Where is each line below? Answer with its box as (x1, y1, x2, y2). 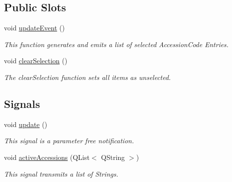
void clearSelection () (4, 55, 68, 66)
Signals (4, 96, 40, 111)
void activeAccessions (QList (4, 152, 90, 162)
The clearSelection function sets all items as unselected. (4, 72, 171, 82)
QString (101, 152, 125, 162)
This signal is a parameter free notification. (4, 135, 134, 146)
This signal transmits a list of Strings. (4, 168, 118, 179)
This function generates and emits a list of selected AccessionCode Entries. (4, 39, 229, 49)
